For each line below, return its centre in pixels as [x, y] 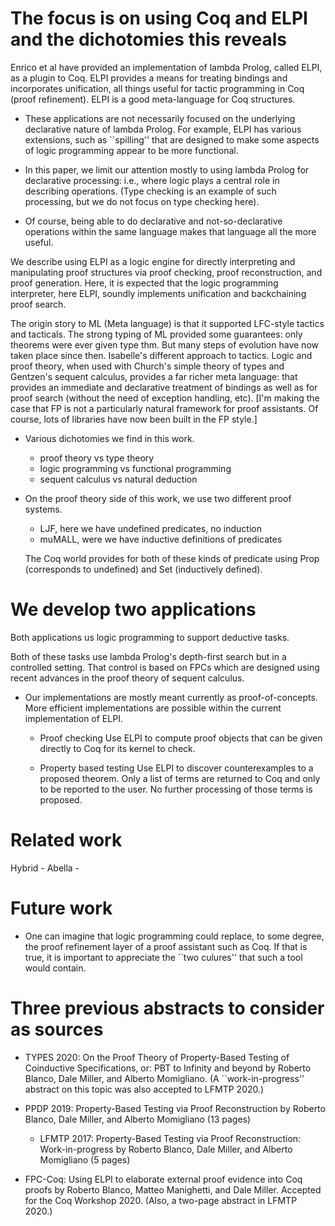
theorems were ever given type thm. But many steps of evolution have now [164, 344]
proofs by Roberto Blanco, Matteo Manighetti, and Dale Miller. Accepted [173, 1189]
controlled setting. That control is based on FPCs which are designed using [165, 667]
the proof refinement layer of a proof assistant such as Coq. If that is [166, 946]
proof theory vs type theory [97, 458]
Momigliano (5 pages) [85, 1159]
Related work [66, 840]
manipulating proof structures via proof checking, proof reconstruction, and [166, 272]
